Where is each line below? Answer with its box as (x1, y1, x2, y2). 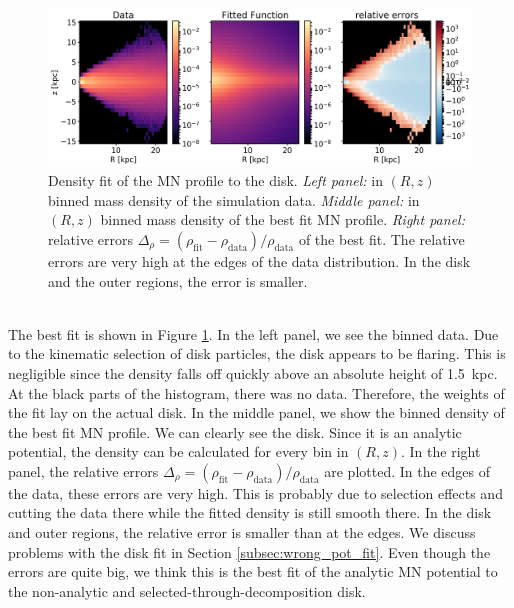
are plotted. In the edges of (324, 460, 491, 481)
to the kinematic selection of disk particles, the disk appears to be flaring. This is (8, 343, 506, 364)
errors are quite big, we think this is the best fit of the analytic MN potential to (8, 561, 498, 582)
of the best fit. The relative (298, 228, 465, 249)
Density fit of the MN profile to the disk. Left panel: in (48, 170, 383, 191)
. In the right (400, 441, 481, 462)
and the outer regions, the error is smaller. (48, 270, 308, 291)
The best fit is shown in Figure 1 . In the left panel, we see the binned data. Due (8, 323, 499, 344)
